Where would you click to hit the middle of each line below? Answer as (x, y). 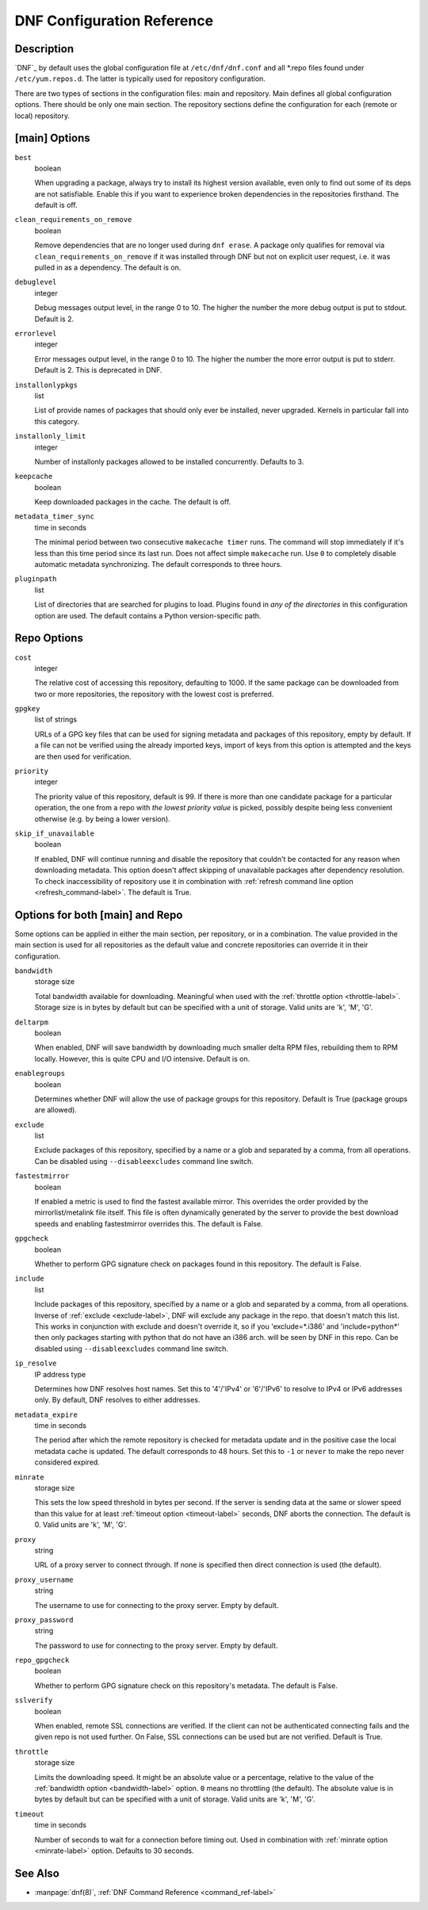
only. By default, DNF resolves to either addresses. (117, 1400)
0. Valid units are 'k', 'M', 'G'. (80, 1525)
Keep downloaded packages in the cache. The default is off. (133, 502)
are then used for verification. (83, 756)
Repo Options (49, 638)
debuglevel (36, 282)
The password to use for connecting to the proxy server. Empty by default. (156, 1645)
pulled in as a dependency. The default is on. (108, 268)
